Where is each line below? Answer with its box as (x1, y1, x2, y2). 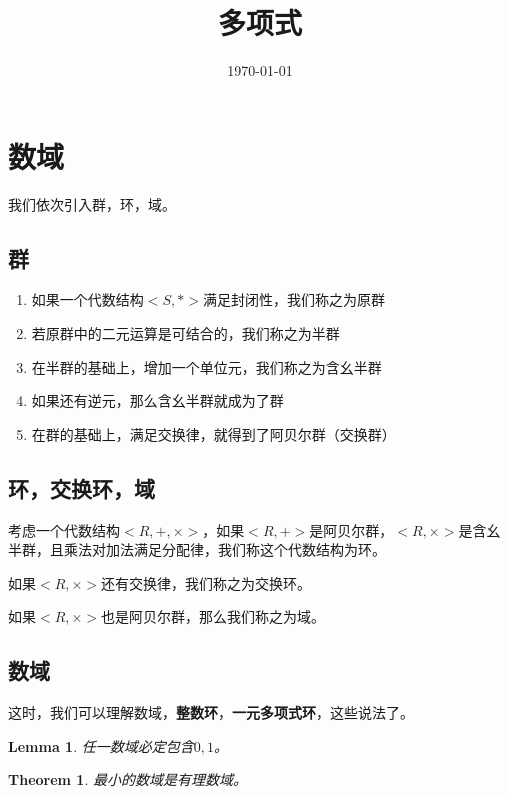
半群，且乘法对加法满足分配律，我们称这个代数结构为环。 (8, 539, 386, 560)
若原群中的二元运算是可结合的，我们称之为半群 (31, 323, 340, 344)
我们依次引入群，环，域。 (8, 193, 176, 214)
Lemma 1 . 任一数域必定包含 (8, 735, 194, 756)
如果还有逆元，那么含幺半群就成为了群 (31, 390, 284, 411)
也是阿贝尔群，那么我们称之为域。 (101, 606, 326, 627)
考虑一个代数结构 (8, 519, 120, 540)
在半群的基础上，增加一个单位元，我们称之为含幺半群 (31, 356, 382, 377)
